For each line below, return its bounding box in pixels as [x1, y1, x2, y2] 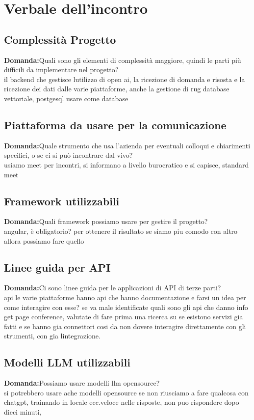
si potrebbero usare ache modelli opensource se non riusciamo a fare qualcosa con [4, 387, 249, 397]
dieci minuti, [4, 406, 42, 417]
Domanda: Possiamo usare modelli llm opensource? [4, 378, 160, 388]
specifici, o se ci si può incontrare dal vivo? [4, 150, 133, 160]
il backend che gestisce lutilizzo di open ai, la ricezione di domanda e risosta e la [4, 74, 245, 84]
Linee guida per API [4, 259, 111, 275]
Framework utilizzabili [4, 193, 120, 208]
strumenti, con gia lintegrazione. [4, 331, 101, 341]
